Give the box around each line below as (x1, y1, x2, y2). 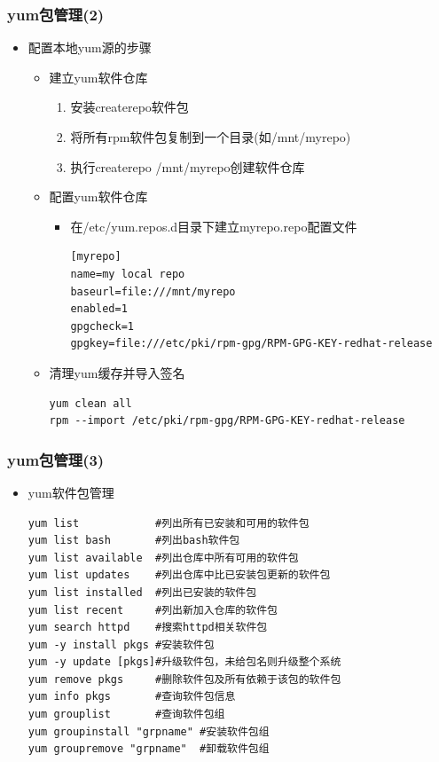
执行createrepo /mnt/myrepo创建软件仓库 (70, 157, 305, 176)
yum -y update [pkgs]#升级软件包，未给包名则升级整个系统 (27, 656, 341, 669)
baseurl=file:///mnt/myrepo (70, 285, 236, 298)
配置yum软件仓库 (49, 187, 148, 206)
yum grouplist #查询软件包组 (27, 708, 225, 721)
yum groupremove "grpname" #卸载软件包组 (27, 742, 270, 756)
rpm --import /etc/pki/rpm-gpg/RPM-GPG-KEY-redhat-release (49, 414, 405, 428)
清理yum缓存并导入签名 (49, 363, 185, 381)
